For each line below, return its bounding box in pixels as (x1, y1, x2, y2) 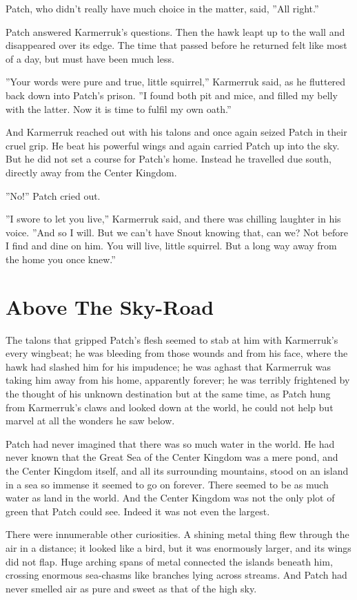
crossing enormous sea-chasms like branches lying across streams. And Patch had (6, 568, 347, 582)
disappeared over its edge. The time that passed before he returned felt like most (6, 38, 347, 52)
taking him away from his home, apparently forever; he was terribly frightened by (6, 373, 350, 387)
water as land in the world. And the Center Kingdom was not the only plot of (6, 490, 335, 505)
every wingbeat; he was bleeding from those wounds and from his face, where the (6, 346, 348, 360)
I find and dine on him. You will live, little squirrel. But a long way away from (6, 238, 337, 253)
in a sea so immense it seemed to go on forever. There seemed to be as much (6, 477, 329, 491)
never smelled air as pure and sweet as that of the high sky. (6, 581, 257, 595)
